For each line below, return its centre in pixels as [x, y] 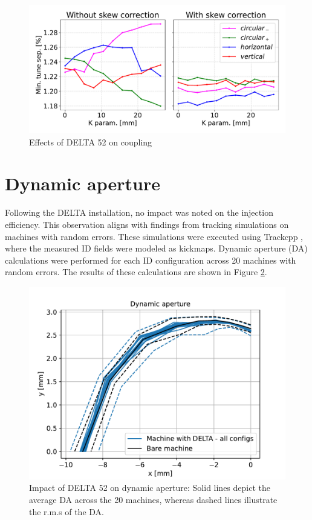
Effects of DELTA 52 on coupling [91, 142]
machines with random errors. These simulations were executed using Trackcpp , [154, 236]
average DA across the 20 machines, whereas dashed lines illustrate [153, 500]
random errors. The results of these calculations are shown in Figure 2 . [136, 272]
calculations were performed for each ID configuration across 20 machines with [151, 260]
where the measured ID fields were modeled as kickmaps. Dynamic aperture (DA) [156, 248]
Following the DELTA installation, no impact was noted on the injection [139, 212]
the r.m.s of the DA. [67, 511]
